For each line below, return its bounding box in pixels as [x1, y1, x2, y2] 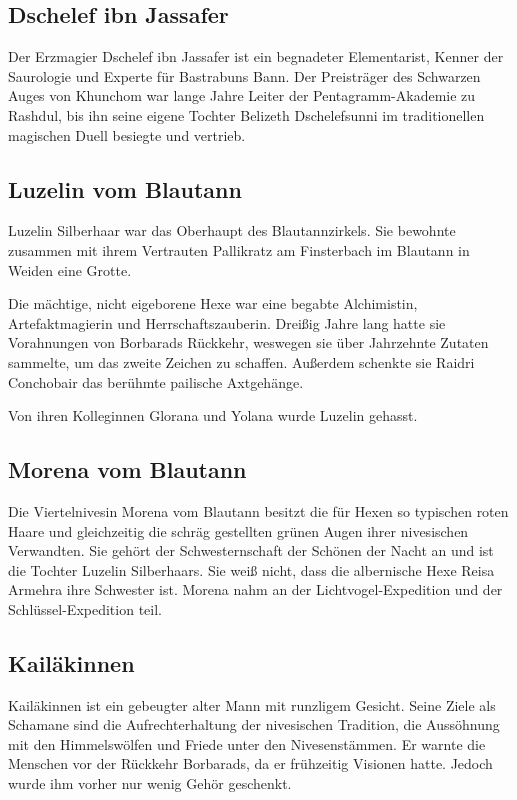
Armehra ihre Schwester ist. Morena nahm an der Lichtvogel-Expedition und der [8, 579, 503, 600]
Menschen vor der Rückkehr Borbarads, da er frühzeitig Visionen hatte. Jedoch [8, 753, 493, 774]
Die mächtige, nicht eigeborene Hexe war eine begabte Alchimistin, [8, 293, 418, 314]
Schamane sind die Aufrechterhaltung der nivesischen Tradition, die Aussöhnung [8, 714, 500, 735]
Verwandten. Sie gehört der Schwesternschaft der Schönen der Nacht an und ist [8, 540, 494, 561]
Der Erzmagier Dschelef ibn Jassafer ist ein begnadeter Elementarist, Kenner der [8, 46, 504, 67]
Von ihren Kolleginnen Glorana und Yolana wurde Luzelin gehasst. [8, 405, 418, 426]
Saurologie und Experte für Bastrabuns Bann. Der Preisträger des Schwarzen [8, 65, 481, 86]
